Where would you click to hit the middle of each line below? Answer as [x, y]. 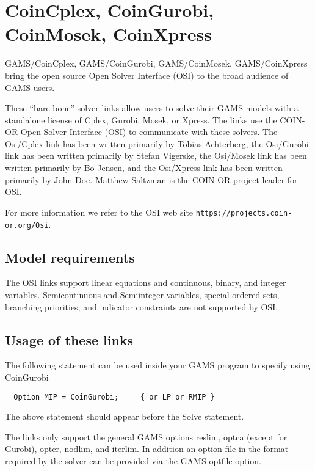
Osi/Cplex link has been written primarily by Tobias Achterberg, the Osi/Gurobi [157, 143]
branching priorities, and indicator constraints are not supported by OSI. [142, 306]
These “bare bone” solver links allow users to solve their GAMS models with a [152, 108]
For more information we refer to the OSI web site [99, 212]
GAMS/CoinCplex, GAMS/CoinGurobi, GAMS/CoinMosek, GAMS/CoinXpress [156, 63]
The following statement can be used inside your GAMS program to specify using [157, 365]
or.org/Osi [27, 225]
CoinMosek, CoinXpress [108, 34]
